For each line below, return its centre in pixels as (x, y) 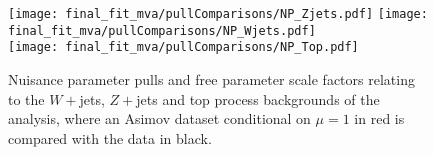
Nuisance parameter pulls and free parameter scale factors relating (211, 78)
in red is (379, 118)
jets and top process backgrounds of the (258, 98)
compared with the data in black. (110, 137)
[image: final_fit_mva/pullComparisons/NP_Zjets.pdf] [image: (218, 14)
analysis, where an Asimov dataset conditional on (159, 118)
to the (26, 98)
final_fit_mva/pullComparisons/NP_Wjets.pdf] (162, 30)
